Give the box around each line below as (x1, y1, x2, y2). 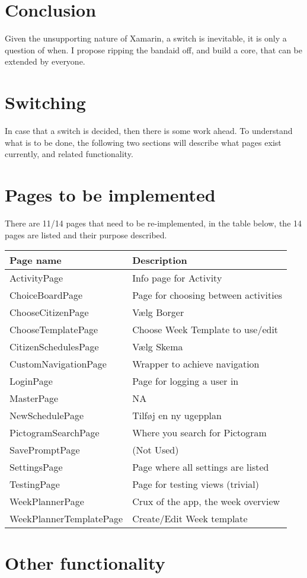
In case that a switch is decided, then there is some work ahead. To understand (5, 124, 293, 137)
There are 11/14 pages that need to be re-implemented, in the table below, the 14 (5, 216, 302, 229)
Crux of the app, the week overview (132, 494, 280, 509)
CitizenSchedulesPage (9, 340, 99, 354)
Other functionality (5, 551, 165, 575)
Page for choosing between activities (132, 288, 283, 302)
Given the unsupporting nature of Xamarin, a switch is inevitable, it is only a (5, 32, 287, 44)
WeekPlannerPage (9, 494, 84, 509)
